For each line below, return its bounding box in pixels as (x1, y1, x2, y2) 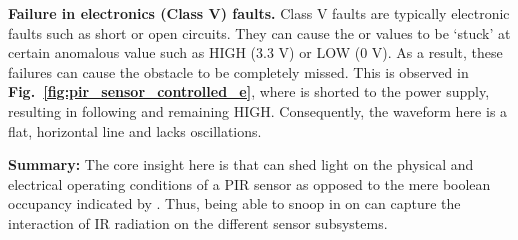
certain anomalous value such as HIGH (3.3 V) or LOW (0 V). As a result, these (8, 42, 503, 63)
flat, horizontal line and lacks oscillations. (8, 120, 262, 141)
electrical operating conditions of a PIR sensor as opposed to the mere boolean (8, 173, 491, 194)
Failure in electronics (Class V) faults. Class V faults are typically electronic (8, 3, 510, 23)
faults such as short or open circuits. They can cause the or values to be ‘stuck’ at (8, 22, 511, 43)
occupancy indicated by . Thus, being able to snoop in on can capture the (8, 193, 461, 214)
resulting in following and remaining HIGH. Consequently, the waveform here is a (8, 100, 508, 121)
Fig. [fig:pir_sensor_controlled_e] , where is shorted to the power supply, (8, 81, 490, 102)
